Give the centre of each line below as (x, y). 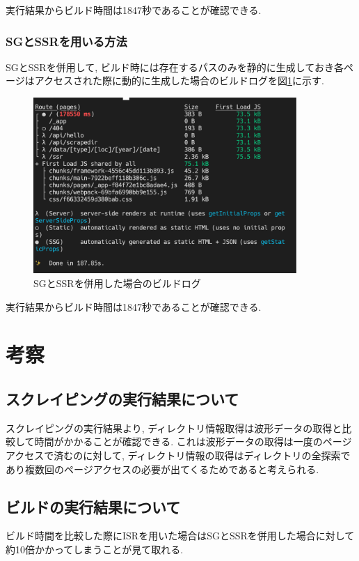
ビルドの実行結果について (93, 506)
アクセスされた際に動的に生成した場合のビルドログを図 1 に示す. (179, 80)
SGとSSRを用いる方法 (66, 41)
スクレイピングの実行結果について (122, 398)
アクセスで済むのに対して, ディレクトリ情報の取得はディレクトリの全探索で (178, 455)
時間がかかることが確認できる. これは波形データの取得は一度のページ (193, 441)
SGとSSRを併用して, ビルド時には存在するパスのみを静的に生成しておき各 (175, 67)
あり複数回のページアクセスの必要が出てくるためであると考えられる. (162, 469)
